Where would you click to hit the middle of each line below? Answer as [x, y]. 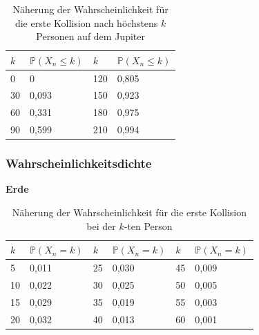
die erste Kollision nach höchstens [86, 22]
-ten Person [148, 226]
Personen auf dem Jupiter [90, 36]
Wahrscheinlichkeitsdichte [79, 163]
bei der [101, 226]
